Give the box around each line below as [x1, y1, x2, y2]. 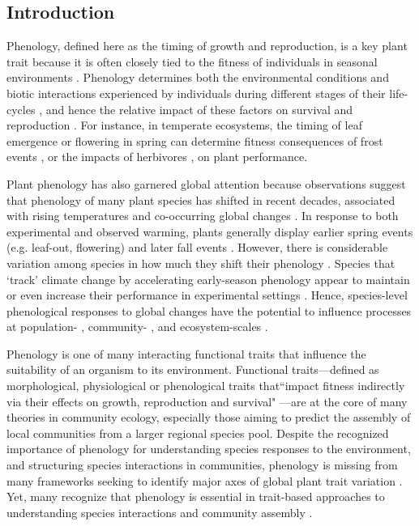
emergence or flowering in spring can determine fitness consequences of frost [6, 132, 383, 149]
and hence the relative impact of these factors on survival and [45, 100, 353, 117]
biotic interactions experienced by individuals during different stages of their [6, 84, 386, 101]
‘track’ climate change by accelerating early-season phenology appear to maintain [6, 270, 410, 287]
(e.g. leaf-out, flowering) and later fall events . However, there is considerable [6, 239, 388, 256]
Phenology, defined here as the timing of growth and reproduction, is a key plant [6, 37, 408, 54]
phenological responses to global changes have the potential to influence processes [6, 302, 412, 319]
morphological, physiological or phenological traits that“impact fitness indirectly [6, 377, 405, 394]
